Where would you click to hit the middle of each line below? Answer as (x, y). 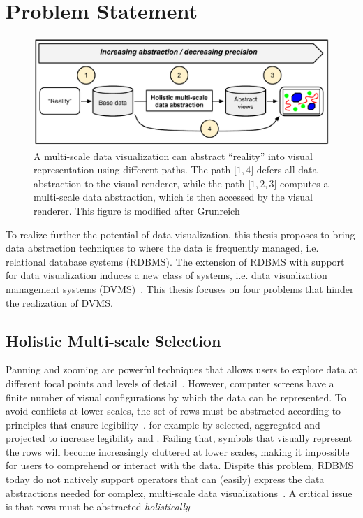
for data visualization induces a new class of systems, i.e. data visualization (166, 275)
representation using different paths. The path (132, 170)
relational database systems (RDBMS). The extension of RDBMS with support (175, 261)
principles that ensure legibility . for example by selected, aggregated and (163, 424)
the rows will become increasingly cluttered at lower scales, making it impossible (178, 451)
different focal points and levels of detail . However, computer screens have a (170, 383)
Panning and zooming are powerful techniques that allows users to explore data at (181, 369)
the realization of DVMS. (59, 302)
